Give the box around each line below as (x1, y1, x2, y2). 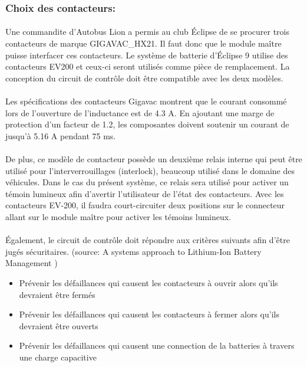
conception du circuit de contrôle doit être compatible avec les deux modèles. (5, 71, 283, 84)
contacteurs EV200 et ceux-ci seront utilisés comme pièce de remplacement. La (5, 60, 290, 73)
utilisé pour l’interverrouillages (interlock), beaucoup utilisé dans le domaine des (5, 164, 295, 176)
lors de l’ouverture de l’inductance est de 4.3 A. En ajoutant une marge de (5, 106, 275, 119)
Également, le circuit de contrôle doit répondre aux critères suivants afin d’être (5, 234, 290, 246)
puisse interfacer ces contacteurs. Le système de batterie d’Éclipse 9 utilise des (5, 48, 288, 61)
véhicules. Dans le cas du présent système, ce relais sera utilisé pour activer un (5, 176, 289, 188)
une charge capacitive (19, 350, 97, 363)
